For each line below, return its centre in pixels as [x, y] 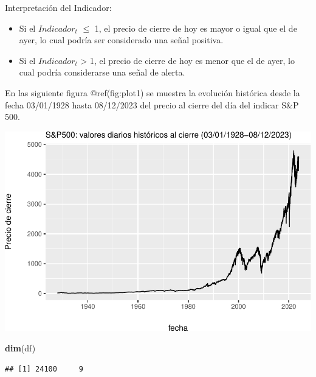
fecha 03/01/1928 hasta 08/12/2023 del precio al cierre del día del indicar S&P [152, 104]
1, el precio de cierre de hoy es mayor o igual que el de [196, 28]
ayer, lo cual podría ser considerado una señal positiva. [121, 40]
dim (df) [20, 348]
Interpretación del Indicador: [58, 7]
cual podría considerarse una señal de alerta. [102, 72]
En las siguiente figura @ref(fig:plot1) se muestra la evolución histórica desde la [153, 92]
